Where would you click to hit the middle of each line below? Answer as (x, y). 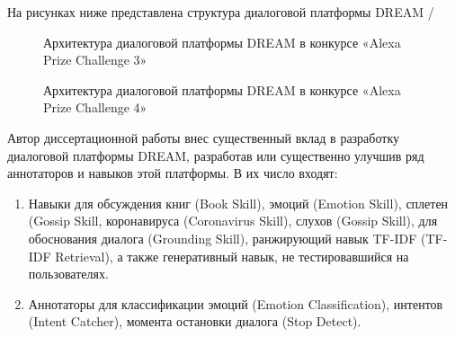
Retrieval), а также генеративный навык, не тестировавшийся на (232, 256)
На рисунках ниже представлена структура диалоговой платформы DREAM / (221, 12)
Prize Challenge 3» (95, 60)
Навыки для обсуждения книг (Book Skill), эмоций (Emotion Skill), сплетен (238, 203)
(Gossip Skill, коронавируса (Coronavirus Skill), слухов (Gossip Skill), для (233, 221)
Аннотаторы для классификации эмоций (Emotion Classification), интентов (236, 303)
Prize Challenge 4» (95, 107)
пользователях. (68, 274)
